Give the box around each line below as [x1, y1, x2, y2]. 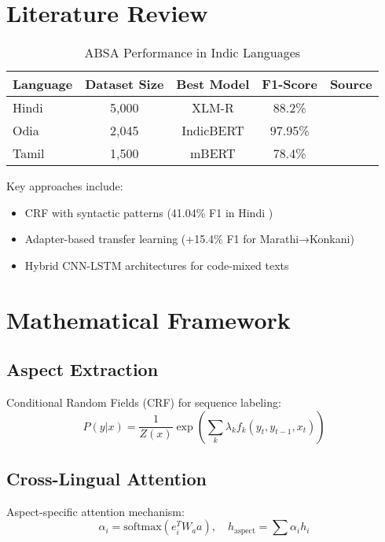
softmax [123, 522, 162, 533]
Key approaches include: [6, 178, 123, 194]
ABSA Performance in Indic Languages [84, 43, 301, 62]
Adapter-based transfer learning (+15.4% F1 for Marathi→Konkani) [24, 230, 354, 247]
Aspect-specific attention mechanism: [6, 503, 185, 519]
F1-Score [262, 75, 317, 94]
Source [329, 75, 372, 94]
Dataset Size [85, 75, 164, 94]
